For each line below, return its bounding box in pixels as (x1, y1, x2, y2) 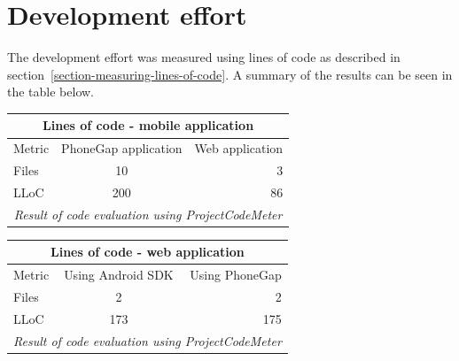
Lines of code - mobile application (43, 116, 254, 134)
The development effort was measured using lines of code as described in (7, 48, 401, 66)
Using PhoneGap (190, 265, 282, 284)
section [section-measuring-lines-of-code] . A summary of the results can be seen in (7, 65, 453, 83)
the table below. (7, 82, 94, 101)
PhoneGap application (61, 139, 183, 157)
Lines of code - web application (50, 242, 245, 261)
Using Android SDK (64, 265, 174, 284)
